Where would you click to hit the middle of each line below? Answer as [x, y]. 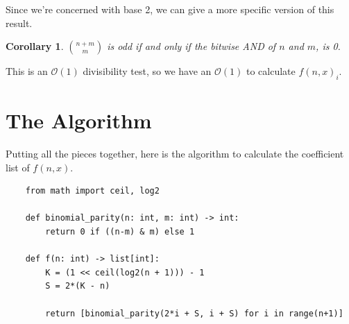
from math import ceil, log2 [92, 191]
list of [18, 167]
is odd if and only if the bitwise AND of [191, 46]
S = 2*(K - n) [78, 286]
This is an [27, 71]
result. [19, 23]
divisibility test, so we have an [147, 71]
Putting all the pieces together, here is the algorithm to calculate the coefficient [175, 154]
